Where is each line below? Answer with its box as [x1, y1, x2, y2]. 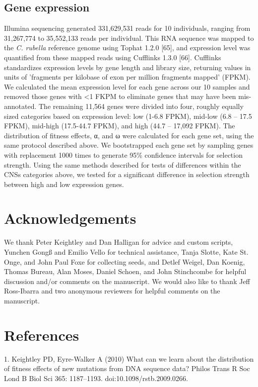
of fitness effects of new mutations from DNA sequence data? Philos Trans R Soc [4, 363, 250, 374]
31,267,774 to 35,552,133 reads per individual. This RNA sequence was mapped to [4, 32, 254, 43]
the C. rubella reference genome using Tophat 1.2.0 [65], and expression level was [4, 42, 251, 53]
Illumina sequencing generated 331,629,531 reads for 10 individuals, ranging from [4, 23, 251, 33]
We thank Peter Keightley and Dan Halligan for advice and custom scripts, [4, 237, 233, 247]
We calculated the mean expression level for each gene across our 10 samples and [4, 81, 250, 92]
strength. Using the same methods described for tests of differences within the [4, 159, 241, 170]
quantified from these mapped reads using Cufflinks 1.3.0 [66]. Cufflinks [4, 52, 221, 62]
